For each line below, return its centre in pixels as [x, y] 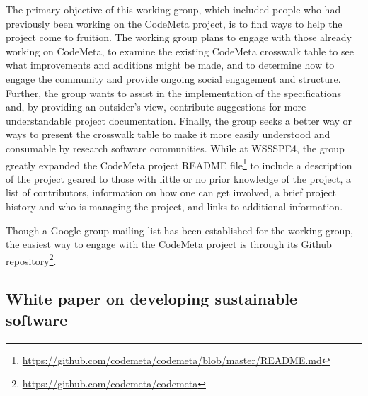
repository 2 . [31, 259]
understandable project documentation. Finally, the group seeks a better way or [179, 120]
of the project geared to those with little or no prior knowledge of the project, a [178, 178]
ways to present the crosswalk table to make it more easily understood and [168, 134]
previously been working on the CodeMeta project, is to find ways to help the [174, 23]
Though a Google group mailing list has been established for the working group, [179, 230]
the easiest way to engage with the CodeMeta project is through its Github [169, 244]
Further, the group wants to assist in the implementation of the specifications [174, 92]
